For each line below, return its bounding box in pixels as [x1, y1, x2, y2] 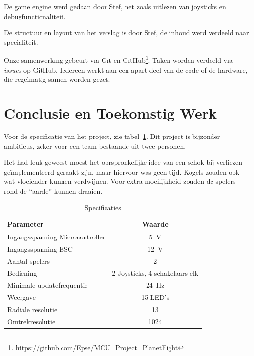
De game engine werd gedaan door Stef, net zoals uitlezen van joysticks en [4, 1, 226, 11]
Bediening [7, 268, 37, 278]
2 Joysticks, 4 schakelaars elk [112, 268, 199, 278]
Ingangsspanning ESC [7, 243, 73, 254]
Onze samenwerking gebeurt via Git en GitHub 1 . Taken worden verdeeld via [4, 54, 233, 65]
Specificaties [85, 202, 121, 212]
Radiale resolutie [7, 304, 58, 314]
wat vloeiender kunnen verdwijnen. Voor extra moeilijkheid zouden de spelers [4, 176, 236, 186]
